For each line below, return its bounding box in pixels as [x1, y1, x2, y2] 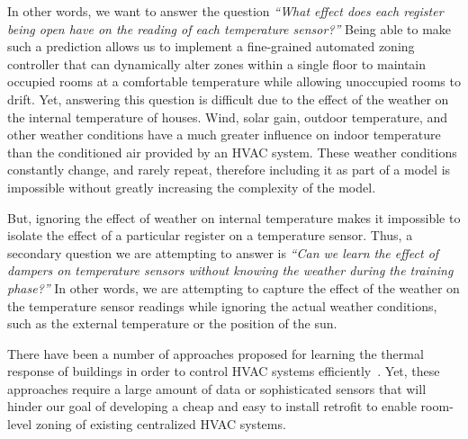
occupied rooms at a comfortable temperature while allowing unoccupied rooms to [7, 72, 461, 91]
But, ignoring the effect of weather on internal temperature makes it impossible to [7, 208, 461, 227]
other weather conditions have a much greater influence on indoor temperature [7, 125, 441, 144]
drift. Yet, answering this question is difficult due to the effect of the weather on [7, 89, 449, 108]
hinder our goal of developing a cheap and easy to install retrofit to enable [7, 397, 417, 416]
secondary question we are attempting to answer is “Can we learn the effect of [7, 243, 439, 262]
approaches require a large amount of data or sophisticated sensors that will [7, 379, 427, 398]
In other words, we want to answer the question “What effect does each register [7, 2, 444, 20]
